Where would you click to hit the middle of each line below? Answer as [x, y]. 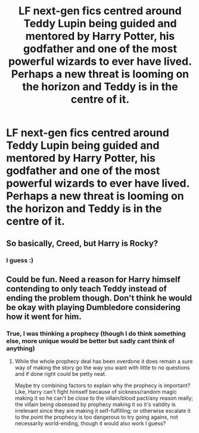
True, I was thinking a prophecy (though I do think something [96, 333]
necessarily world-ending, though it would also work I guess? [90, 423]
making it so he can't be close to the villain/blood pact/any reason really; [104, 398]
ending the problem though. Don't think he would [99, 298]
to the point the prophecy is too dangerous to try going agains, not [96, 417]
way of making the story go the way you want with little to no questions [102, 368]
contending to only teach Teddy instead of [86, 289]
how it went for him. [44, 316]
